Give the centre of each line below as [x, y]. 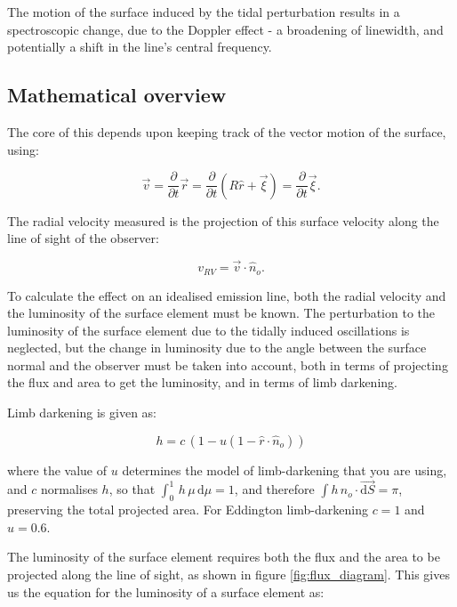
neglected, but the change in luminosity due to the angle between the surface [217, 348]
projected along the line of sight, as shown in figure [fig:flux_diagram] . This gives [228, 575]
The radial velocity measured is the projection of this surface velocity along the [223, 220]
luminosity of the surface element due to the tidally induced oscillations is [208, 330]
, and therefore [274, 489]
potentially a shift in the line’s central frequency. [140, 47]
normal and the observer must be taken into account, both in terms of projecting [228, 364]
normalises [69, 489]
